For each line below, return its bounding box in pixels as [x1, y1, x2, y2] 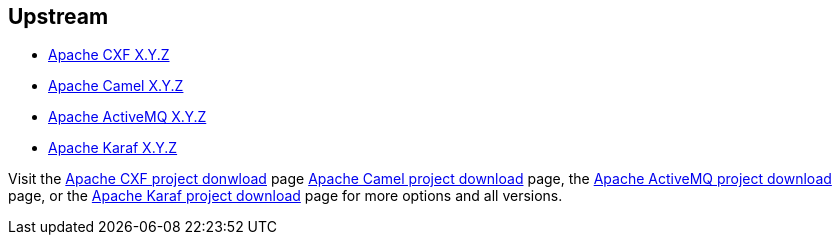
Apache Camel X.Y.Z [48, 77, 184, 95]
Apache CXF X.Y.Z [48, 46, 170, 64]
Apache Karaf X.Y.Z [48, 139, 178, 157]
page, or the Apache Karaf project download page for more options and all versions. [8, 187, 563, 205]
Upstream [8, 4, 109, 29]
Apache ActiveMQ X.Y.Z [48, 108, 207, 126]
